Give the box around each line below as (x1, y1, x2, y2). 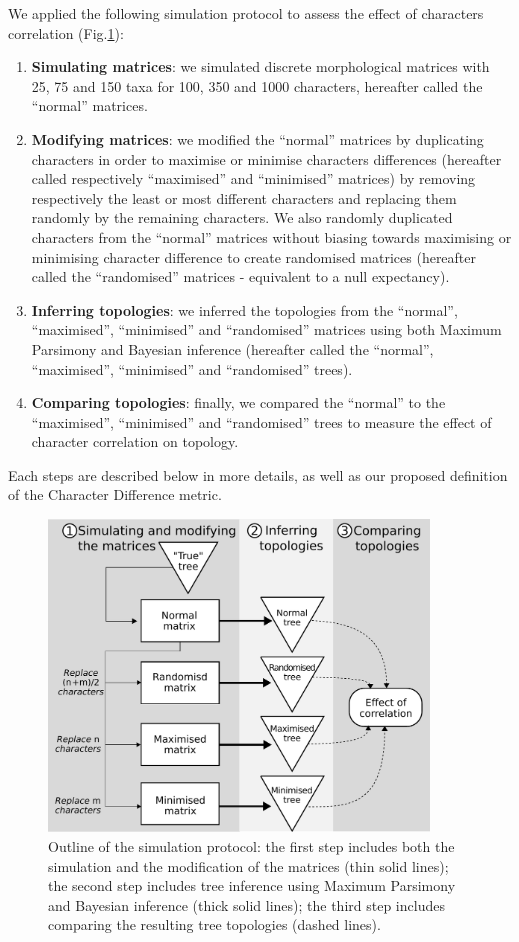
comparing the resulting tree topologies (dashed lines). (48, 914, 381, 935)
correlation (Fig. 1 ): (8, 22, 124, 43)
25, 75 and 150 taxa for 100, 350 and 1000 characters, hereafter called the (31, 75, 483, 96)
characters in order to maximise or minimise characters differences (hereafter (31, 148, 502, 169)
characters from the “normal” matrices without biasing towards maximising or (31, 226, 512, 247)
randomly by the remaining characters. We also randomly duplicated (31, 207, 453, 228)
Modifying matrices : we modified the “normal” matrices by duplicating (31, 128, 484, 149)
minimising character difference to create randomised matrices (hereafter (31, 246, 477, 267)
